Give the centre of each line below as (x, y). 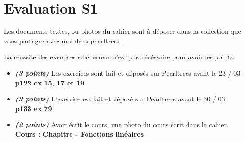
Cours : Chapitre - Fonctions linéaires (79, 134)
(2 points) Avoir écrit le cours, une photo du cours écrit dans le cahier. (122, 124)
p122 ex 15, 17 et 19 (50, 82)
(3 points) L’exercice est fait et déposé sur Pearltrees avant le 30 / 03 (120, 99)
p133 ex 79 (34, 108)
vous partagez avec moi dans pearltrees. (63, 40)
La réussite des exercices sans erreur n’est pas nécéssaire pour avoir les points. (119, 57)
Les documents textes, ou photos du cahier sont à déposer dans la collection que (122, 31)
